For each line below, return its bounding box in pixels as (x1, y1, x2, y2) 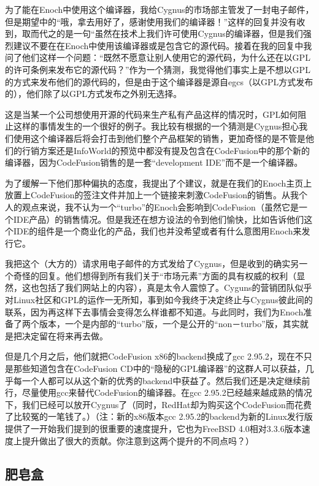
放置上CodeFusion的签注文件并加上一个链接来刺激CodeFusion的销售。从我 (5, 188, 299, 201)
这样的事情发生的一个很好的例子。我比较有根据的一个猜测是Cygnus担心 (13, 120, 299, 133)
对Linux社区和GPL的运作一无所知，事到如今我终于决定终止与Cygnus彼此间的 (5, 293, 313, 306)
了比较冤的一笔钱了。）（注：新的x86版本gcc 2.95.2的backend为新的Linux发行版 (5, 410, 313, 423)
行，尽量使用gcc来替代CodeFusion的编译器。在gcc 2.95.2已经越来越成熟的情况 (5, 386, 312, 399)
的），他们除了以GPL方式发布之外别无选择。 (5, 87, 182, 100)
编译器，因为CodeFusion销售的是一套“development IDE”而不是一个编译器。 (5, 156, 303, 169)
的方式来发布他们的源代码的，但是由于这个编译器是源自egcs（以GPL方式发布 (5, 75, 313, 88)
